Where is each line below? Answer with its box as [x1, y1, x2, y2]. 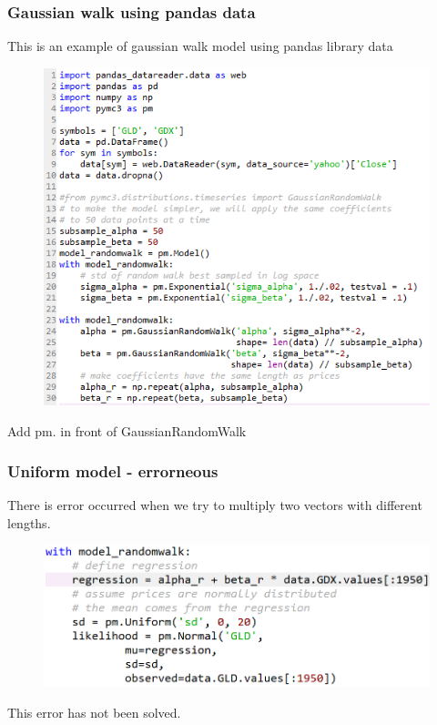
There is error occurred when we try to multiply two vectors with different [7, 495, 422, 515]
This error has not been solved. [7, 702, 181, 721]
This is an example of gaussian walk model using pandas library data [7, 36, 393, 56]
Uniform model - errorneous [7, 460, 218, 483]
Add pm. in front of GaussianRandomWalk [7, 421, 247, 440]
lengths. [7, 513, 51, 532]
